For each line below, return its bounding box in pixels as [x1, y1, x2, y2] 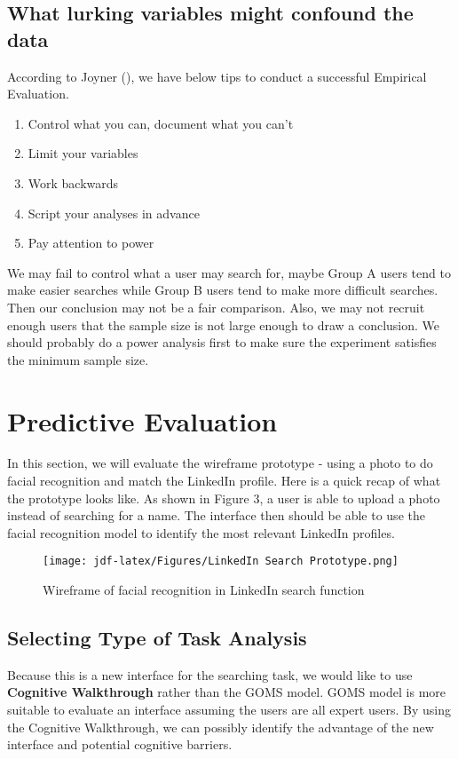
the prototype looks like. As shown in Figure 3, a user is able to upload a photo [7, 488, 440, 507]
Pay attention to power [28, 233, 154, 252]
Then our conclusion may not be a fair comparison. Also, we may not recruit [7, 297, 425, 316]
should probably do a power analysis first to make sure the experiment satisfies [7, 333, 437, 352]
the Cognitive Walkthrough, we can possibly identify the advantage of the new [7, 717, 434, 736]
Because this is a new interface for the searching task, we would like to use [7, 665, 413, 684]
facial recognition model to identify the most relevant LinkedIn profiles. [7, 523, 395, 542]
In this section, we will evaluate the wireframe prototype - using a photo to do [7, 454, 433, 472]
